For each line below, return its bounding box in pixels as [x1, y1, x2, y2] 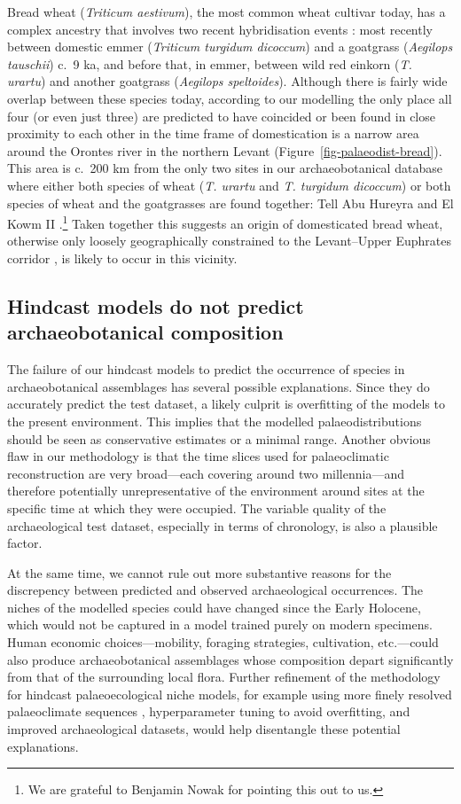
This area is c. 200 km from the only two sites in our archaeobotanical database [7, 159, 442, 177]
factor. [7, 534, 43, 552]
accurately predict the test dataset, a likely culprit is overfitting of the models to [7, 394, 445, 413]
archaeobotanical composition [7, 318, 284, 346]
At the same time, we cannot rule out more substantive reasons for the [7, 563, 392, 582]
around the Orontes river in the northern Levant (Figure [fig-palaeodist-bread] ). [7, 141, 442, 160]
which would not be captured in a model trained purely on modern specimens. [7, 615, 433, 634]
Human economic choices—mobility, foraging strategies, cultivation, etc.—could [7, 633, 439, 652]
